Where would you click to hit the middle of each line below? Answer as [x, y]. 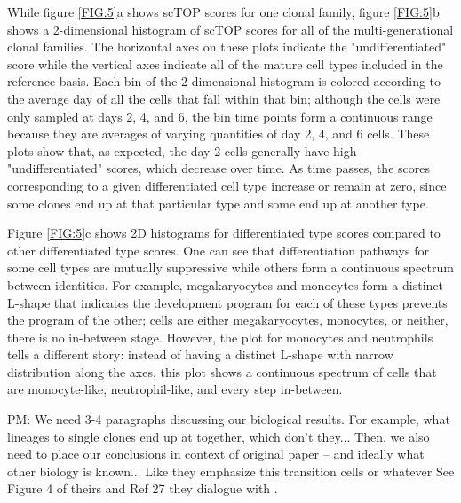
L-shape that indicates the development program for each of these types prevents [227, 302]
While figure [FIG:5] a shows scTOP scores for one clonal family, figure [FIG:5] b [223, 12]
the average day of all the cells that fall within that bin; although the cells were [224, 98]
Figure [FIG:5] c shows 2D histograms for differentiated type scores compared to [224, 233]
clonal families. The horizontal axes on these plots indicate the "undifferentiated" [227, 47]
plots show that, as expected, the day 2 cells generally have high [182, 150]
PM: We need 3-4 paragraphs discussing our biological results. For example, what [229, 419]
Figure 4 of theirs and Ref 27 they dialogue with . [143, 488]
